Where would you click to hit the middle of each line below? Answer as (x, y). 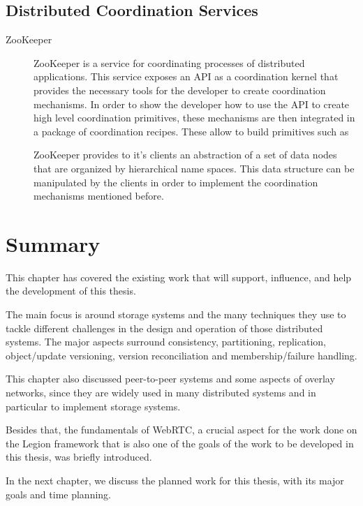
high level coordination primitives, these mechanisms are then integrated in (194, 118)
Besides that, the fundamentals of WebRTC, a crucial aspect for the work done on (181, 430)
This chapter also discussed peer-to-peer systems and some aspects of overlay (170, 379)
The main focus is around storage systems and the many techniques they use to (176, 314)
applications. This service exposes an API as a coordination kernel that (186, 76)
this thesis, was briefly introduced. (79, 457)
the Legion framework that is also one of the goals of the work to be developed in (180, 443)
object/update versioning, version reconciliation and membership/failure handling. (181, 355)
